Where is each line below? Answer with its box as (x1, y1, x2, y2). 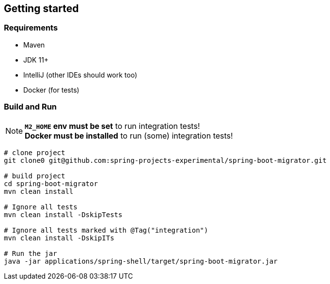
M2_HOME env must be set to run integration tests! (25, 121, 200, 131)
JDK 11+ (23, 55, 49, 64)
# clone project (4, 148, 65, 157)
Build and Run (4, 102, 57, 112)
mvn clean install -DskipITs (4, 234, 114, 242)
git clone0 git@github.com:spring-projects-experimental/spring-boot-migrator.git (4, 156, 327, 164)
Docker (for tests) (23, 85, 79, 94)
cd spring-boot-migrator (4, 179, 98, 188)
